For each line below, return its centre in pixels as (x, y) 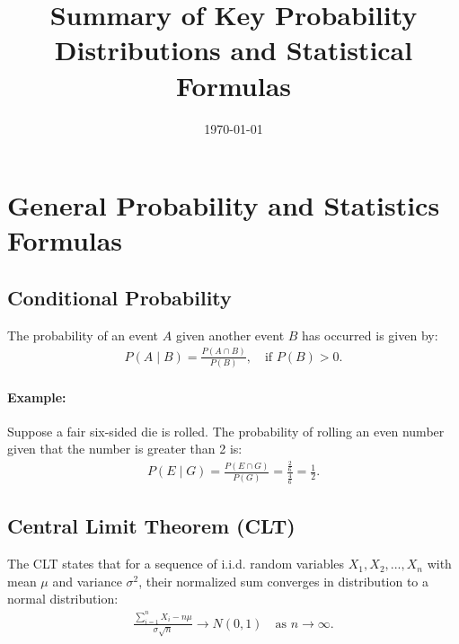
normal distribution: (63, 599)
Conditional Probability (119, 297)
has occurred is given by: (370, 335)
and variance (87, 581)
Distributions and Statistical (234, 50)
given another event (230, 335)
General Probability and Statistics (224, 205)
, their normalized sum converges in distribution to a (284, 581)
